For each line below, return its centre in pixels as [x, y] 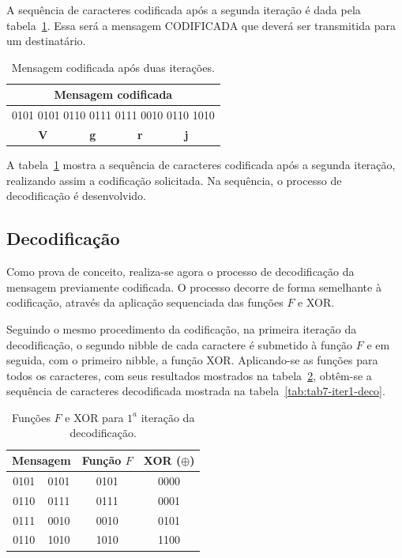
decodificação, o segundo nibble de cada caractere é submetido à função [180, 344]
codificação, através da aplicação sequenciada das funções [145, 302]
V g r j [113, 135]
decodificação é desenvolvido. [77, 196]
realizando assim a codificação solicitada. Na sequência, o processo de [174, 180]
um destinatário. [46, 41]
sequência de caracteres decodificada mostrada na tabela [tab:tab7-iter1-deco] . [196, 391]
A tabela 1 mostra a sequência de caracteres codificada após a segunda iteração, [201, 165]
